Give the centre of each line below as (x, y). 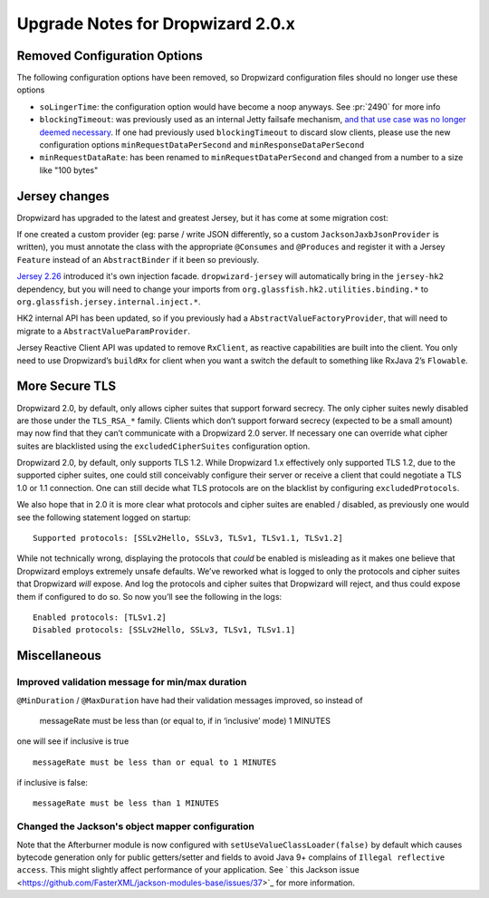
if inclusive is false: (52, 783)
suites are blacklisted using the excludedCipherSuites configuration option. (163, 446)
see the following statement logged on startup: (104, 517)
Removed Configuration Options (110, 56)
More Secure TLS (67, 386)
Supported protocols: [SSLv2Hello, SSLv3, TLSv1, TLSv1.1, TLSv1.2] (188, 538)
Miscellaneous (59, 656)
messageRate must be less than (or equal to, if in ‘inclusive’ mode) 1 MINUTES (185, 720)
